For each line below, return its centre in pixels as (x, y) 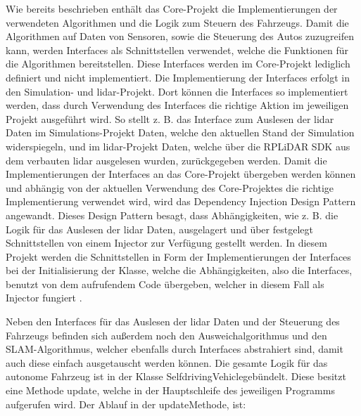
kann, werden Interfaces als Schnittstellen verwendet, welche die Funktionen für (177, 50)
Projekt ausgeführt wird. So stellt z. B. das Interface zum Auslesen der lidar (170, 118)
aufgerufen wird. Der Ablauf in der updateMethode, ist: (126, 404)
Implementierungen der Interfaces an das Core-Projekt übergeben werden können (181, 174)
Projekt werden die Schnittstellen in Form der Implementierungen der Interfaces (178, 256)
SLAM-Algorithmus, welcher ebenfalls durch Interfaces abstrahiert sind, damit (175, 349)
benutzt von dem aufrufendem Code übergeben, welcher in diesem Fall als (165, 284)
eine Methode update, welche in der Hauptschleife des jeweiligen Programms (170, 390)
